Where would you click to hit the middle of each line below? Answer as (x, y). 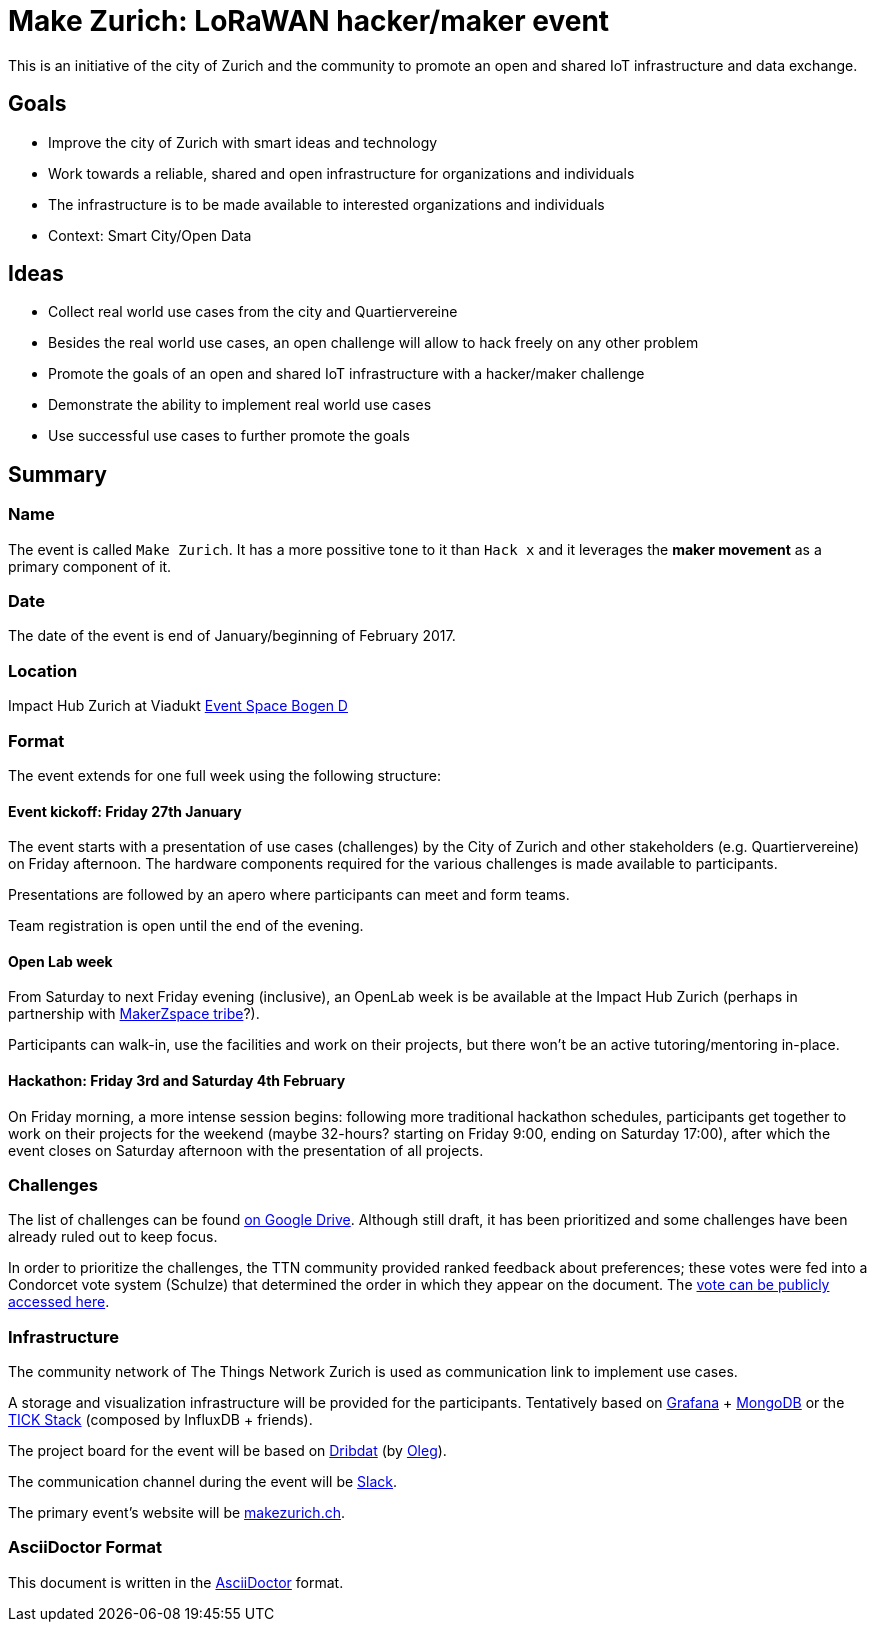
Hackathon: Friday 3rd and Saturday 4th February (177, 1080)
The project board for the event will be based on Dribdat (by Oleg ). (227, 1451)
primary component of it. (90, 566)
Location (43, 670)
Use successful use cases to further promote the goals (229, 436)
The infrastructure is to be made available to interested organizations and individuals (326, 204)
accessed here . (59, 1302)
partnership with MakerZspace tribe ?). (134, 1014)
